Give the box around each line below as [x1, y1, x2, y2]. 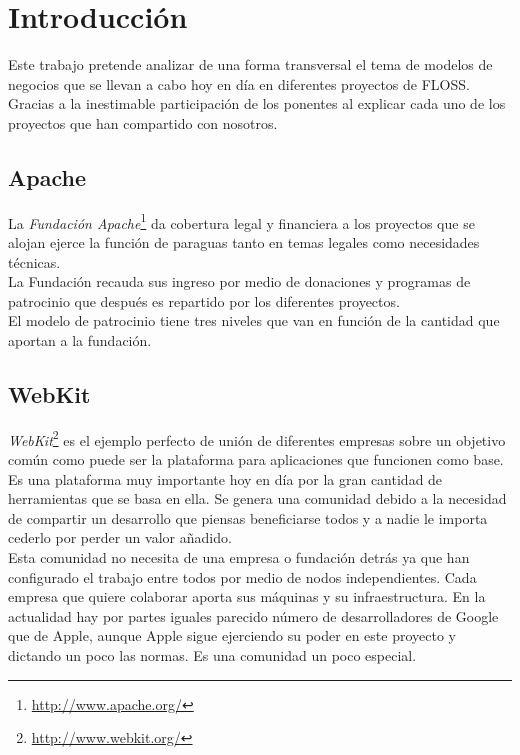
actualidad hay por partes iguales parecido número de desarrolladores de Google [8, 605, 499, 626]
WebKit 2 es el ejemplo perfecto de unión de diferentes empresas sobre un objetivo [8, 426, 506, 450]
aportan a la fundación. [8, 329, 152, 350]
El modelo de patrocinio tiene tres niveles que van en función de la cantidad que [8, 310, 500, 331]
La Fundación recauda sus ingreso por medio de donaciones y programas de [8, 271, 471, 292]
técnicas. [8, 251, 61, 272]
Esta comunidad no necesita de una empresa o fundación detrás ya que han [8, 546, 470, 567]
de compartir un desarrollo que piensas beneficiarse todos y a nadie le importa [8, 507, 488, 528]
